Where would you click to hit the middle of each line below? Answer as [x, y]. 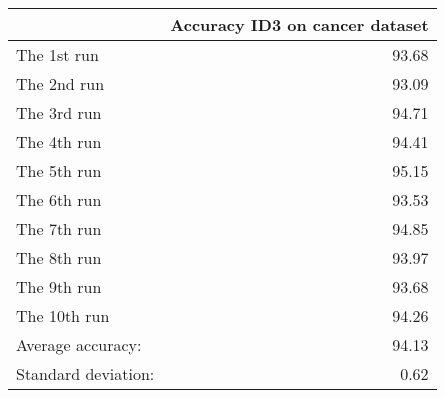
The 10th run [63, 315]
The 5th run [59, 170]
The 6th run [59, 199]
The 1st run [57, 54]
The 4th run [59, 141]
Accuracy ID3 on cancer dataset [299, 24]
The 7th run [59, 228]
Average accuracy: [79, 344]
